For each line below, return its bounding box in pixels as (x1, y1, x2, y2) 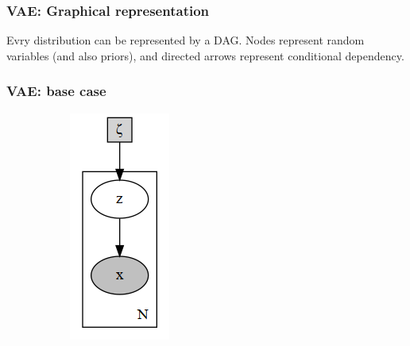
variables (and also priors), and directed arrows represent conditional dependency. (6, 47, 404, 63)
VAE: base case (6, 81, 106, 101)
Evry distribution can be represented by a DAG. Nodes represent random (6, 32, 365, 48)
